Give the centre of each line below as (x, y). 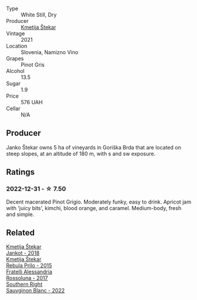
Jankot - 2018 (23, 253)
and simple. (20, 214)
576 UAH (32, 102)
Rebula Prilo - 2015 (29, 266)
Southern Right (24, 284)
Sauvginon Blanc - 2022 (36, 291)
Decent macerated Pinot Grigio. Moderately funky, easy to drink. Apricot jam (99, 202)
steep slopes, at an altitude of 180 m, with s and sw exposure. (81, 154)
